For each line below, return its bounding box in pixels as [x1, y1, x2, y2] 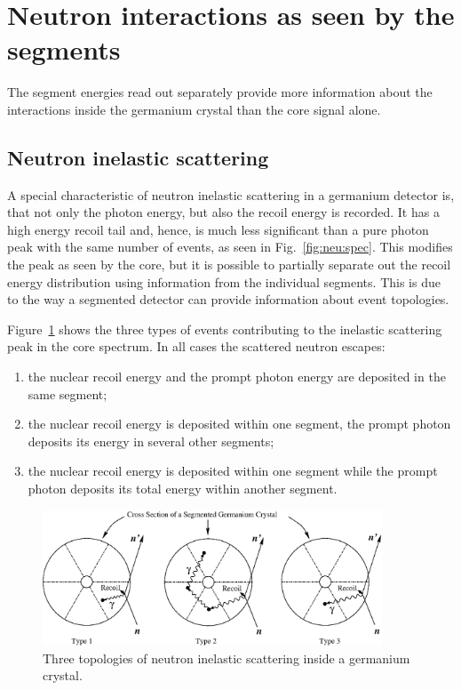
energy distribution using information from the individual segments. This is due [7, 272, 441, 291]
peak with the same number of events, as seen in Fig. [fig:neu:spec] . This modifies [7, 237, 453, 256]
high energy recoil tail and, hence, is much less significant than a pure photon [7, 220, 429, 238]
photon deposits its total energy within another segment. [28, 479, 338, 498]
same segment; [28, 384, 107, 403]
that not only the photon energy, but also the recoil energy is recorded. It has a [7, 203, 440, 221]
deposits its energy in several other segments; [28, 431, 274, 450]
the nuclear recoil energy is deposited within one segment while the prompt [28, 461, 438, 480]
